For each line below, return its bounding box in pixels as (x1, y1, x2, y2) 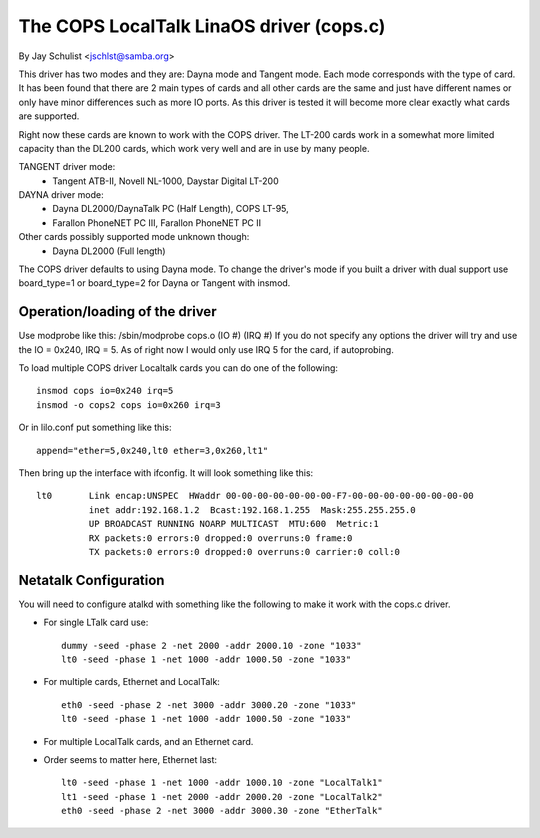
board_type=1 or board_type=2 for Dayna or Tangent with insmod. (18, 277, 291, 289)
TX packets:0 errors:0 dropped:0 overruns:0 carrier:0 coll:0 (88, 546, 400, 557)
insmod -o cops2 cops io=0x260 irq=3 (36, 399, 222, 410)
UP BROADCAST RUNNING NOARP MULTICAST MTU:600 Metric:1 (88, 518, 379, 530)
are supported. (18, 110, 80, 122)
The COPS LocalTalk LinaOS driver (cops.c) (18, 15, 386, 37)
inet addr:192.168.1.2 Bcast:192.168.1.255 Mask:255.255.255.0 (88, 504, 416, 515)
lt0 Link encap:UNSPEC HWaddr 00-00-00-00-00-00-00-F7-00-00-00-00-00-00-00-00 (36, 490, 474, 502)
